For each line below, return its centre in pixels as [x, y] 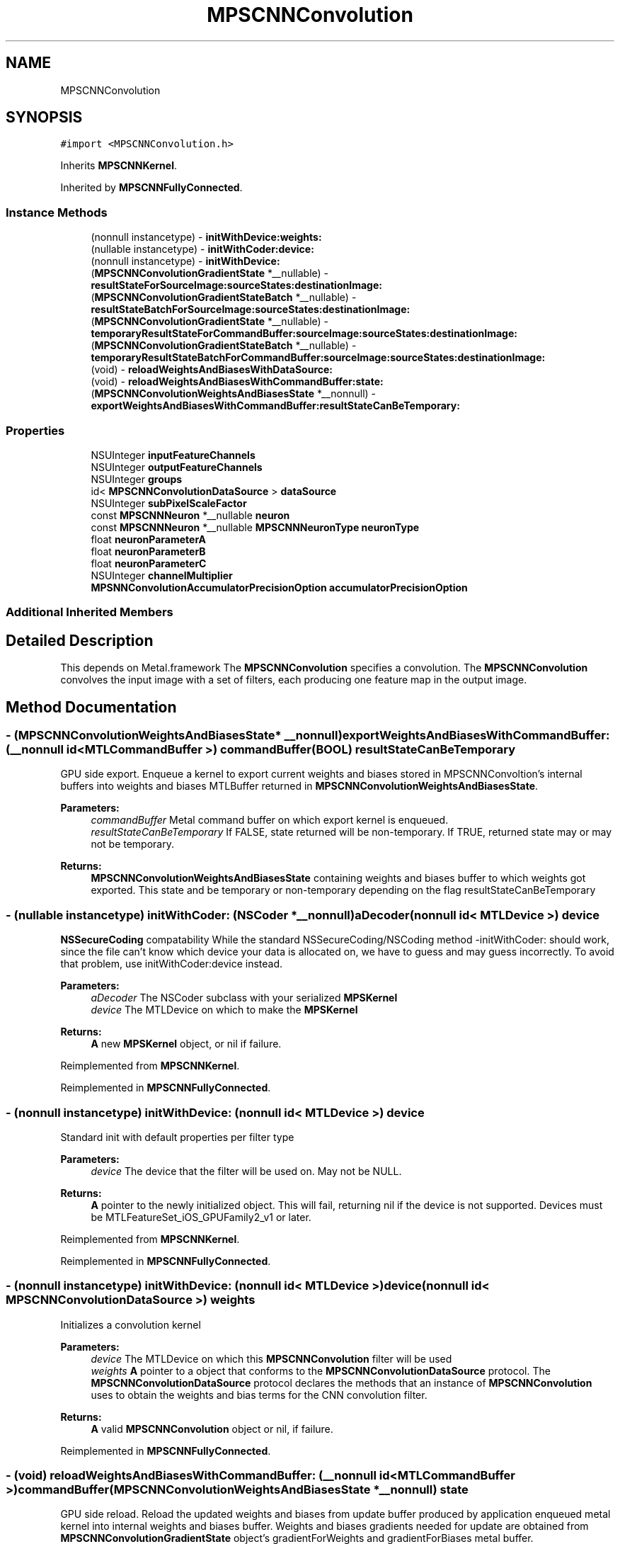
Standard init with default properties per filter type [177, 1137]
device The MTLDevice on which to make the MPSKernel [224, 1010]
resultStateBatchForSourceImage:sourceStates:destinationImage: [251, 310]
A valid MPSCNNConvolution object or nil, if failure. [212, 1429]
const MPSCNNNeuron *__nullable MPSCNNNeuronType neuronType [255, 527]
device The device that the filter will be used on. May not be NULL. [246, 1171]
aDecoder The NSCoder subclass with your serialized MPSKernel [244, 998]
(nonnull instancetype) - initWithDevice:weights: [206, 237]
